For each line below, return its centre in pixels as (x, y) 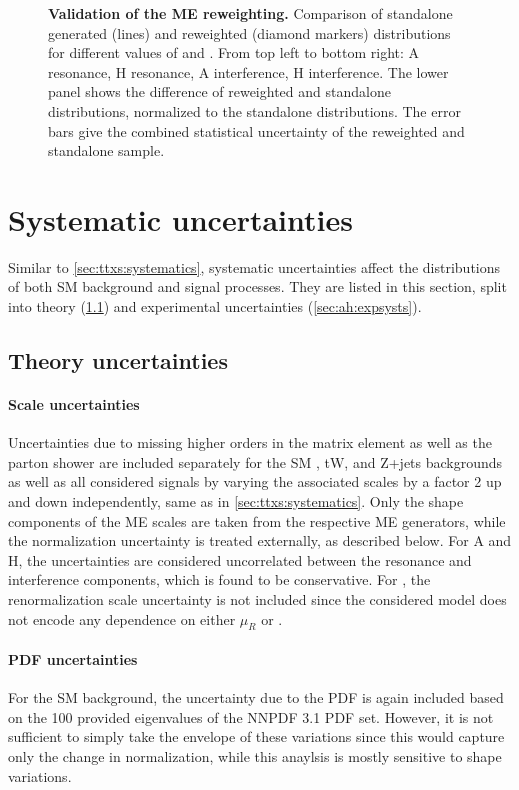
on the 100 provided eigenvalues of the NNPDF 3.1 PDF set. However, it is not (251, 716)
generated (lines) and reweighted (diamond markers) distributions (249, 32)
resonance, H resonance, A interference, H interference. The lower (248, 71)
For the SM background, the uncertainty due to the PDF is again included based (256, 697)
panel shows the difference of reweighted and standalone (219, 91)
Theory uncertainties (118, 360)
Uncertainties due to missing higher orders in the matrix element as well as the (250, 442)
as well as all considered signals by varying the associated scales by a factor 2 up (255, 481)
